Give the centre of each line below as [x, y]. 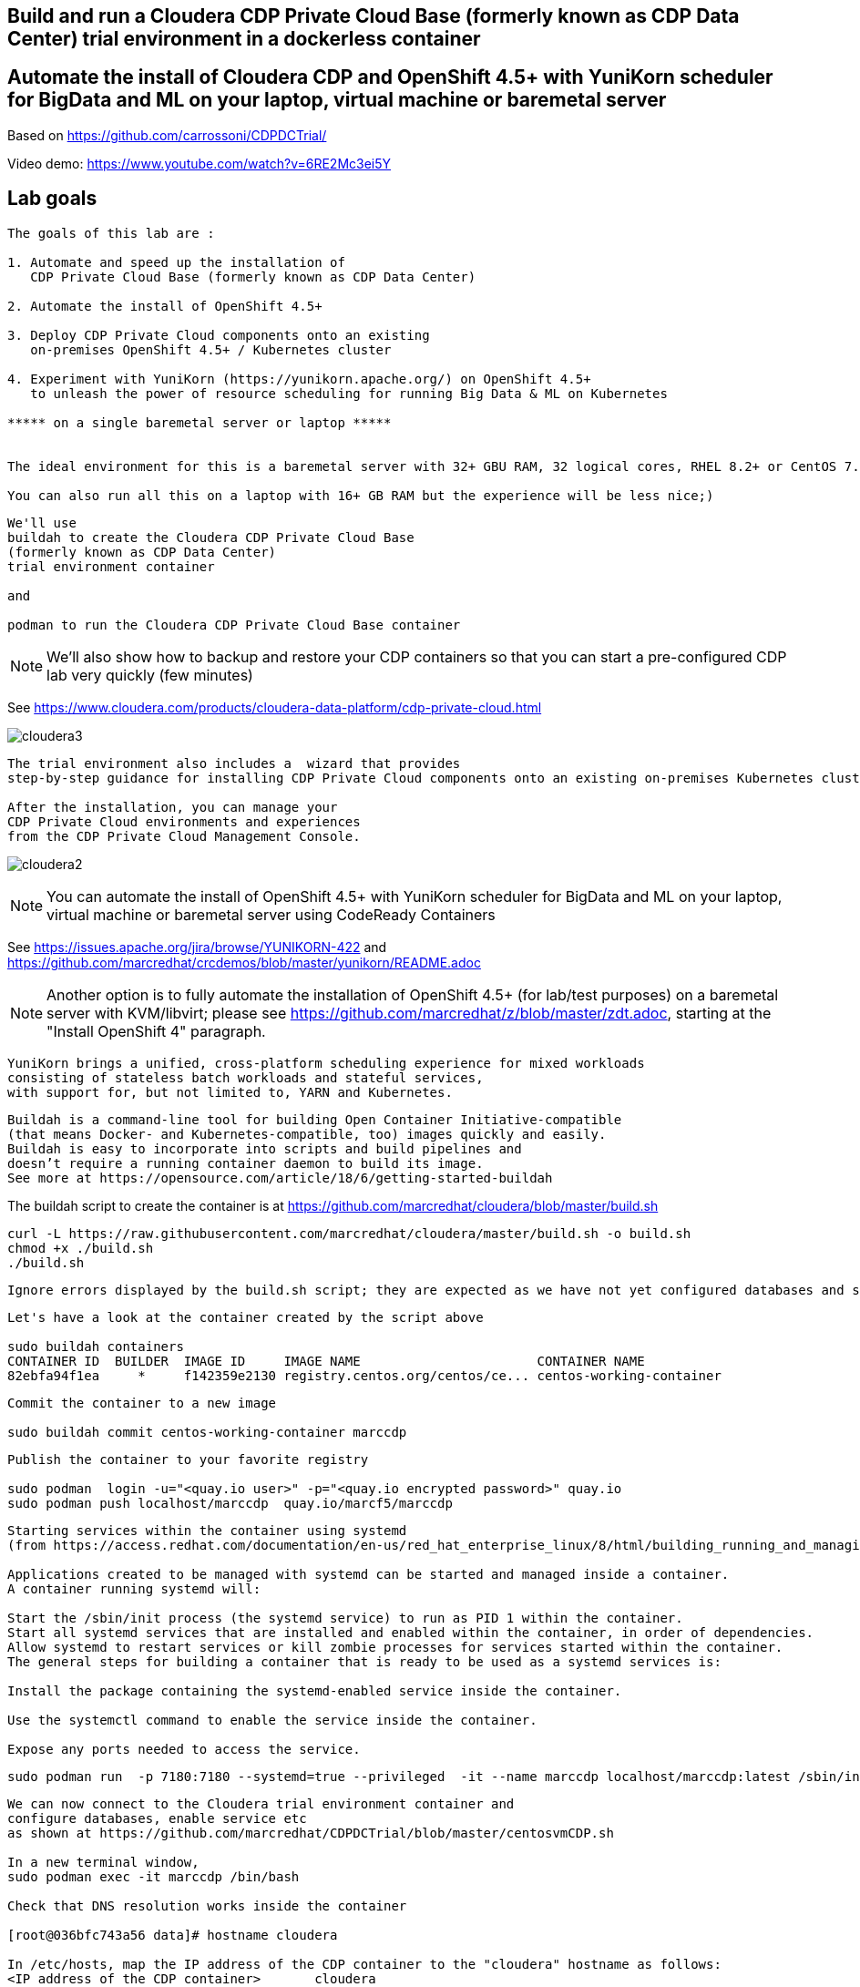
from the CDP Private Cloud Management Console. [184, 836]
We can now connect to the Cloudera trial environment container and [261, 1803]
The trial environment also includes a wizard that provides [234, 763]
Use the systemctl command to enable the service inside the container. [272, 1720]
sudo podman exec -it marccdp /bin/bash [154, 1876]
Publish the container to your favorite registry [188, 1459]
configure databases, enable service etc [157, 1818]
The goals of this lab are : [111, 233]
